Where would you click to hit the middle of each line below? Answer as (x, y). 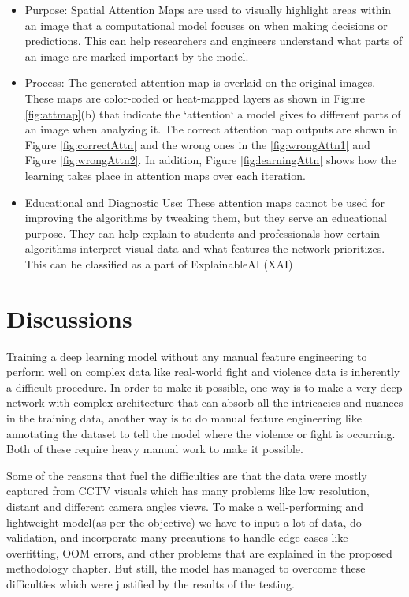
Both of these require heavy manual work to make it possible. (155, 449)
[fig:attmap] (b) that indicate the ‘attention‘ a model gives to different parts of (213, 113)
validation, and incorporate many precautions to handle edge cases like (177, 537)
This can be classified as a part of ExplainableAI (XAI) (159, 263)
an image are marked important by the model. (137, 56)
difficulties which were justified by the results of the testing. (151, 583)
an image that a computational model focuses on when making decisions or (206, 25)
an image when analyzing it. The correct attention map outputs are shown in (211, 129)
